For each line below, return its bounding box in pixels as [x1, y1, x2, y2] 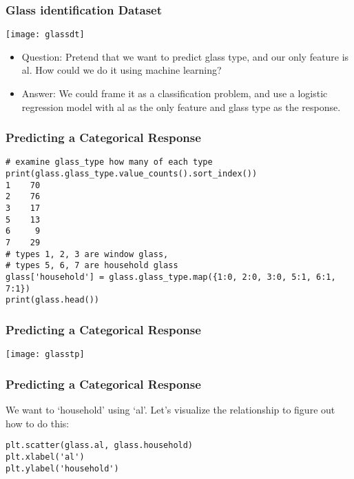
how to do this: [6, 416, 70, 430]
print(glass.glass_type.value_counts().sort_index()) [6, 169, 258, 179]
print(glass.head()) [6, 295, 100, 305]
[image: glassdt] [6, 30, 85, 40]
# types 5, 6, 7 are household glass [6, 261, 178, 271]
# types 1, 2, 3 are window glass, [6, 249, 169, 259]
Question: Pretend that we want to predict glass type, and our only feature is [21, 49, 349, 63]
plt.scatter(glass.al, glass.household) [6, 440, 194, 451]
